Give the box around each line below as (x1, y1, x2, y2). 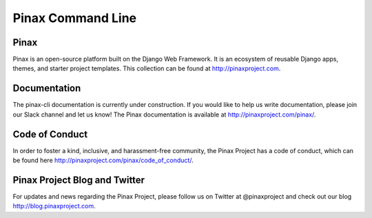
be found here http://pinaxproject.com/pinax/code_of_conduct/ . (12, 156, 194, 165)
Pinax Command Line (12, 10, 137, 26)
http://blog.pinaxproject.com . (12, 202, 96, 210)
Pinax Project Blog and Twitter (12, 174, 145, 186)
